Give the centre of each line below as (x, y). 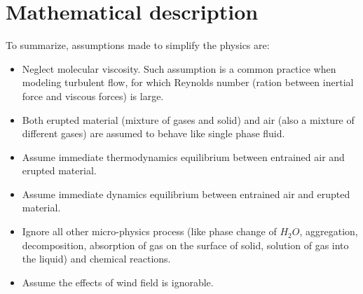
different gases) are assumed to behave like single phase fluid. (153, 133)
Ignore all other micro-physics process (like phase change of (149, 231)
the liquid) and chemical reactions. (96, 259)
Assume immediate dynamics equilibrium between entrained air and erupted (186, 194)
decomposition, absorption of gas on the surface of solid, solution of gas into (185, 245)
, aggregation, (329, 231)
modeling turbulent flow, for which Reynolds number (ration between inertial (188, 82)
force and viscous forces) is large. (93, 96)
